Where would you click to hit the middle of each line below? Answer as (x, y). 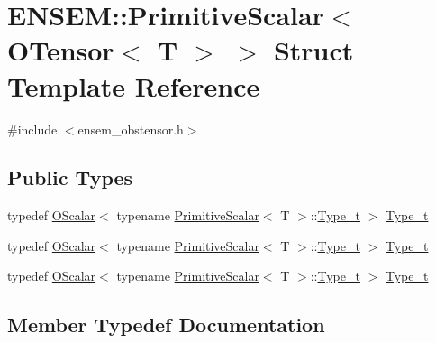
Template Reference (134, 85)
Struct (313, 50)
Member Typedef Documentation (166, 324)
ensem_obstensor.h (131, 129)
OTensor (61, 50)
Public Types (70, 177)
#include (32, 129)
